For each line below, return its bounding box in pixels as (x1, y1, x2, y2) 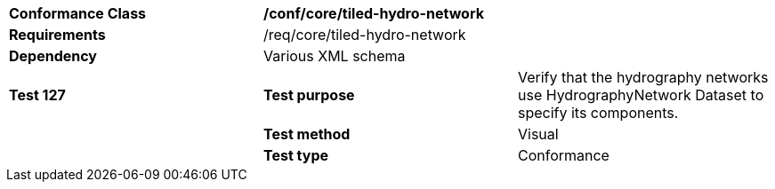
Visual (517, 125, 559, 143)
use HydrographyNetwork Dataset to (517, 86, 764, 104)
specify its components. (517, 104, 679, 122)
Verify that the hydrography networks (517, 68, 769, 86)
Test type (262, 146, 329, 164)
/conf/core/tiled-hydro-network (262, 4, 484, 22)
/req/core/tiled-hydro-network (262, 26, 466, 43)
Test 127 (9, 86, 66, 104)
